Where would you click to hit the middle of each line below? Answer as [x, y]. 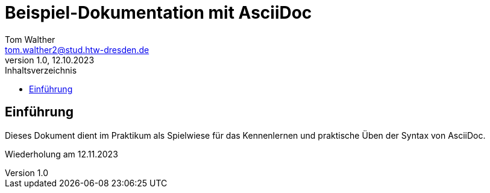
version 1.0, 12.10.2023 [50, 60]
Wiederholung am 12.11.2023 [61, 154]
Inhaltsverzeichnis [41, 70]
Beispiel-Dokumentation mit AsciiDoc [159, 13]
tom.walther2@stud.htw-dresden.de [77, 49]
